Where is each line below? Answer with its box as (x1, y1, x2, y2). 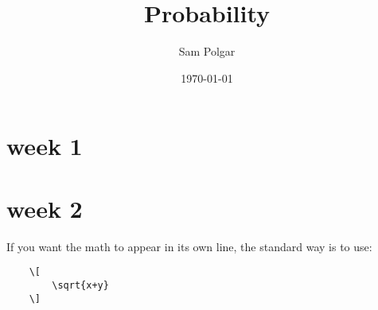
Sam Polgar (178, 43, 236, 60)
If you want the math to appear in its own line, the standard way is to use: (6, 238, 372, 254)
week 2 (6, 192, 83, 224)
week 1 (6, 130, 83, 162)
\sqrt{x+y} (52, 279, 109, 291)
